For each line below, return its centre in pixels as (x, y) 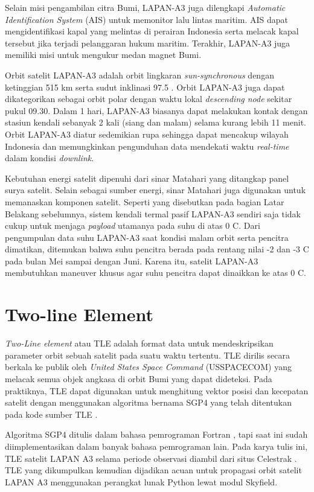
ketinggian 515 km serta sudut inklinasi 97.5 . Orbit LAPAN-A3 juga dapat (145, 87)
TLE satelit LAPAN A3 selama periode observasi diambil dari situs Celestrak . (151, 458)
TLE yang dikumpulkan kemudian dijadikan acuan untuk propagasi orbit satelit (153, 470)
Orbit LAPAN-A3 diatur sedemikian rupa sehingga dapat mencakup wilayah (147, 134)
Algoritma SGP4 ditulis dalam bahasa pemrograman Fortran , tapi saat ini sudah (156, 434)
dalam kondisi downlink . (50, 158)
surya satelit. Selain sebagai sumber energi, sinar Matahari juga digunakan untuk (155, 190)
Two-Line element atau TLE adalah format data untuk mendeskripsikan (139, 343)
